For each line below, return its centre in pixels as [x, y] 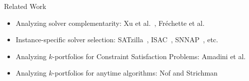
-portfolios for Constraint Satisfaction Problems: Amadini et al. [149, 56]
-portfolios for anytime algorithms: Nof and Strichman [135, 73]
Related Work [25, 6]
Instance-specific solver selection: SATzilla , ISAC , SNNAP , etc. [117, 40]
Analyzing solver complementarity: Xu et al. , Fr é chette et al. [110, 23]
